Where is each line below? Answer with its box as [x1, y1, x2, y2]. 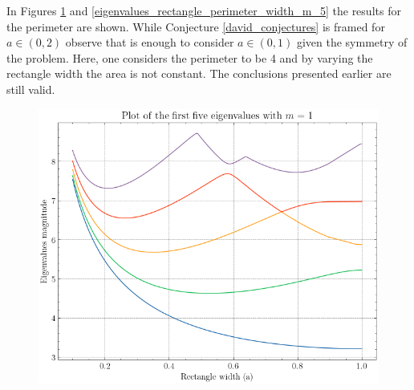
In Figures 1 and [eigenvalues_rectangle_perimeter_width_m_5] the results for [6, 2, 401, 18]
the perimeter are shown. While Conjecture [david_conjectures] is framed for [6, 18, 385, 35]
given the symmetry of [296, 34, 408, 51]
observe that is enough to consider [65, 34, 234, 51]
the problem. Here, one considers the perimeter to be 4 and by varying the [6, 49, 373, 66]
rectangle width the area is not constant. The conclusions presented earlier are [6, 65, 392, 82]
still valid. [6, 80, 55, 97]
